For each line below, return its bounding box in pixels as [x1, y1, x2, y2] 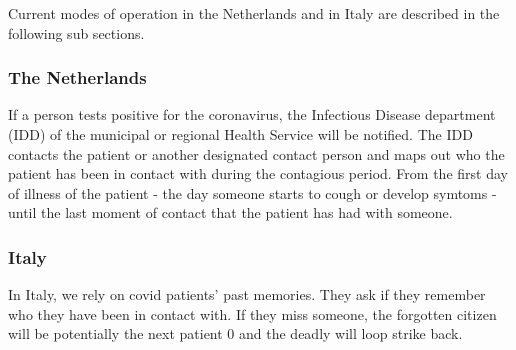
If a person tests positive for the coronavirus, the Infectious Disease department [8, 104, 496, 125]
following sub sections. [8, 22, 145, 43]
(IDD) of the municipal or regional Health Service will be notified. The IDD [8, 124, 473, 144]
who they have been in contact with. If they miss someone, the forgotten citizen [8, 303, 497, 324]
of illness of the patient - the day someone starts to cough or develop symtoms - [8, 182, 497, 203]
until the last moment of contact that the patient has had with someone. [8, 202, 453, 223]
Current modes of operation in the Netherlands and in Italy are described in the [8, 3, 500, 23]
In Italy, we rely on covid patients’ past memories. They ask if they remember [8, 284, 486, 305]
